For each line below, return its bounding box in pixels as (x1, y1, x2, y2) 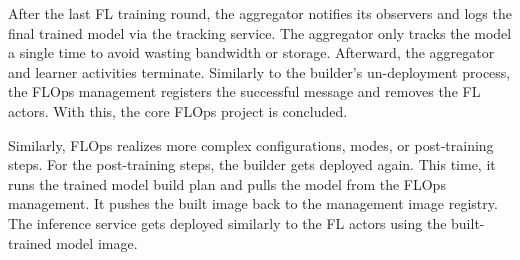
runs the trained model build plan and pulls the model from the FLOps (8, 173, 446, 194)
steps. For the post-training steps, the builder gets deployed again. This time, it (8, 154, 496, 175)
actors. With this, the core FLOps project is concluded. (8, 100, 348, 121)
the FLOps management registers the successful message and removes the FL (8, 81, 481, 102)
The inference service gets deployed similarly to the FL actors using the (8, 212, 447, 233)
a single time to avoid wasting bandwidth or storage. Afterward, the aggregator (8, 42, 495, 63)
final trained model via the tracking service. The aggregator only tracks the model (8, 22, 512, 43)
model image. (56, 232, 138, 253)
